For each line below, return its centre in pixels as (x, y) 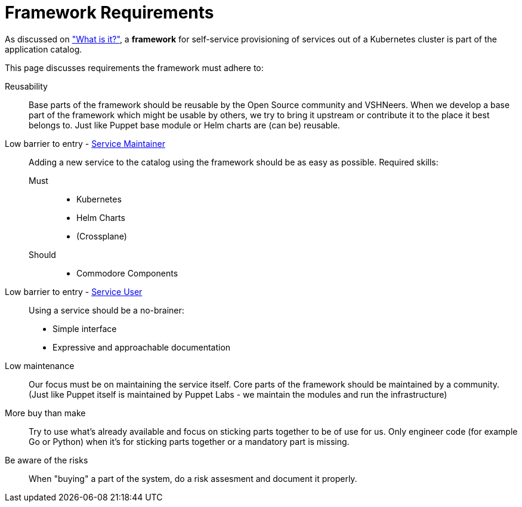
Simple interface (85, 328)
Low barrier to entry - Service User (74, 291)
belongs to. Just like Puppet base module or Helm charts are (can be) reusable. (184, 125)
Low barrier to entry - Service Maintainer (85, 143)
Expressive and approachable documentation (142, 347)
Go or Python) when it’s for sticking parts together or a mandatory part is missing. (189, 441)
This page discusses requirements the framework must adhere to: (134, 67)
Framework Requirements (109, 13)
